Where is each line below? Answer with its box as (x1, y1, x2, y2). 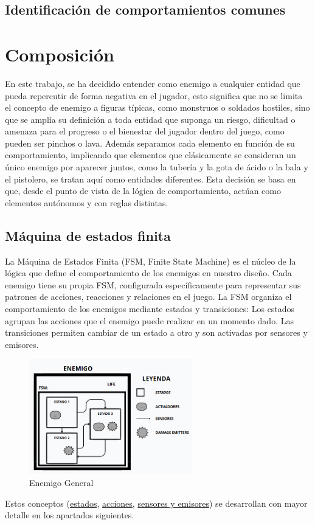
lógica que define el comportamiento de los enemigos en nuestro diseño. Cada (5, 266, 292, 279)
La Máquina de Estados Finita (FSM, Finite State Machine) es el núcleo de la (5, 254, 296, 267)
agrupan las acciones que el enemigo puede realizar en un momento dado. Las (5, 314, 294, 327)
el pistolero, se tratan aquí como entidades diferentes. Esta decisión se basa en (5, 172, 296, 185)
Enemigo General (29, 476, 94, 488)
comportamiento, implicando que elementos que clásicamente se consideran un (5, 148, 296, 161)
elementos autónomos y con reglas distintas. (5, 196, 168, 209)
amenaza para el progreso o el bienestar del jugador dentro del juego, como (5, 125, 285, 137)
